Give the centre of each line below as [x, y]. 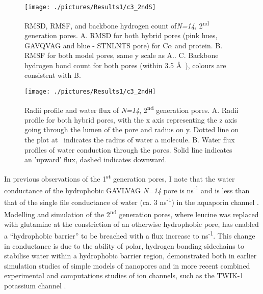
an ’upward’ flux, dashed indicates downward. [96, 159]
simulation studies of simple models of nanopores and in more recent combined [127, 265]
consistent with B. [53, 75]
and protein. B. [199, 45]
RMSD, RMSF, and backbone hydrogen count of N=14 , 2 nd [117, 24]
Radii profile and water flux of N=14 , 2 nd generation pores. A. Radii [131, 109]
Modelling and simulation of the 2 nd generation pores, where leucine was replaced [131, 213]
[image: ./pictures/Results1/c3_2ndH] [90, 91]
